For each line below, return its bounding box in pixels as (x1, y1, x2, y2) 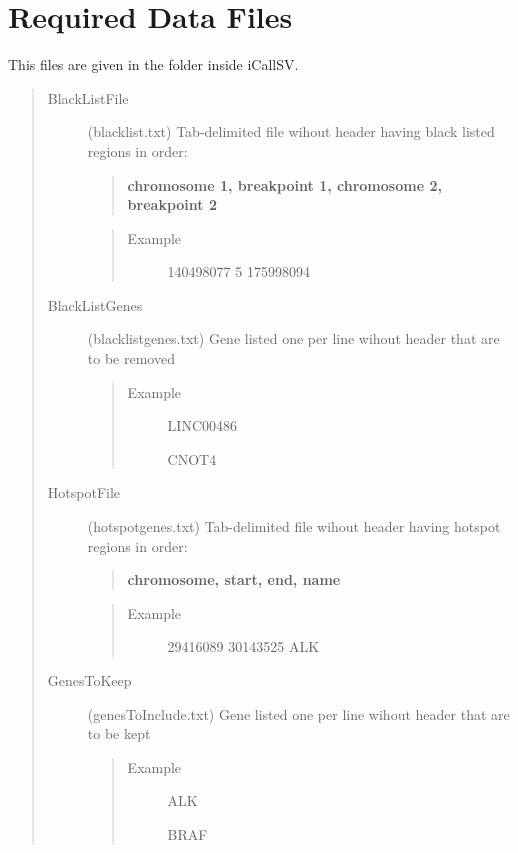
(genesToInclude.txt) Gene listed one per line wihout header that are (87, 703, 510, 724)
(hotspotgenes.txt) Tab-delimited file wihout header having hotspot (87, 516, 501, 537)
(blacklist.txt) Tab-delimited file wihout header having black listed (87, 121, 495, 142)
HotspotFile (47, 482, 121, 503)
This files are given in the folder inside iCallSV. (8, 54, 299, 75)
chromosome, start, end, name (127, 569, 341, 590)
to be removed (87, 348, 175, 369)
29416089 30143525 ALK (167, 636, 320, 657)
